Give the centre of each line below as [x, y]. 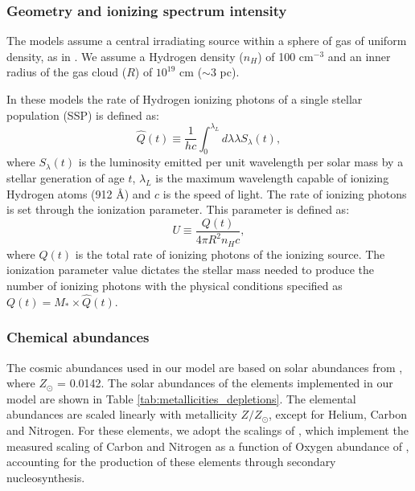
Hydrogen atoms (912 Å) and [79, 193]
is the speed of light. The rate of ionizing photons [285, 193]
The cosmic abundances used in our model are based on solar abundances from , [205, 367]
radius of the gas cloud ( [67, 72]
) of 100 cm [286, 56]
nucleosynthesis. [46, 477]
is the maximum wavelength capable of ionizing [272, 178]
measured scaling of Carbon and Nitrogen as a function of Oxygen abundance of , [208, 446]
